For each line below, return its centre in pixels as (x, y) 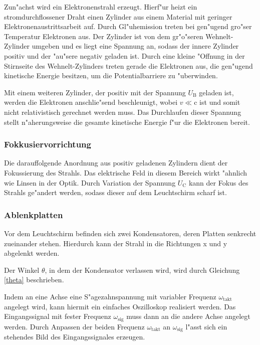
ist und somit (220, 102)
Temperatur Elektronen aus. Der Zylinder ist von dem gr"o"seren (104, 36)
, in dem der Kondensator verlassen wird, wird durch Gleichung (142, 270)
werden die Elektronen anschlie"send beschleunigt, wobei (91, 102)
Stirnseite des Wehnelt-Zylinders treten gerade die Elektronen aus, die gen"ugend (128, 65)
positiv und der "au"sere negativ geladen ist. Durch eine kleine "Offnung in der (124, 55)
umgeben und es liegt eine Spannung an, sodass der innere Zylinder (135, 46)
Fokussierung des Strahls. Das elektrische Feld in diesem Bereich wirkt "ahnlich (126, 172)
